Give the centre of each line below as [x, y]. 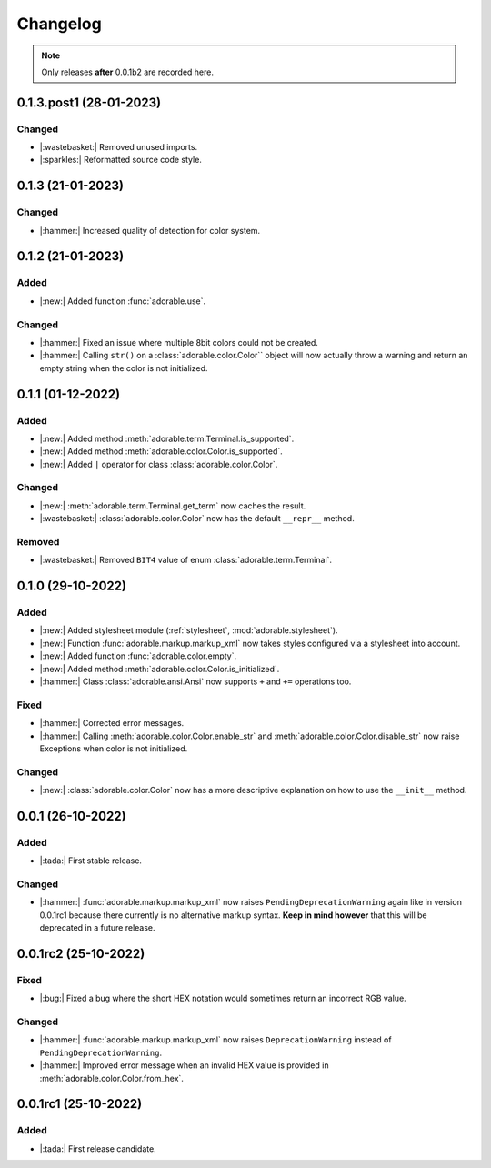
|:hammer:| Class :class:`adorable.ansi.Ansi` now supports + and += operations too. [195, 681]
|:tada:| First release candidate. [98, 1148]
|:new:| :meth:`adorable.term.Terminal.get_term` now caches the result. [173, 506]
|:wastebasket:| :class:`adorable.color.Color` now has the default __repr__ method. [197, 519]
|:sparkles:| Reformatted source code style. [120, 160]
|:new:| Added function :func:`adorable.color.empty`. [138, 656]
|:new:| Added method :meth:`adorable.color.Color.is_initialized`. [160, 669]
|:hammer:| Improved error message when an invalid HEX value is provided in [184, 1065]
